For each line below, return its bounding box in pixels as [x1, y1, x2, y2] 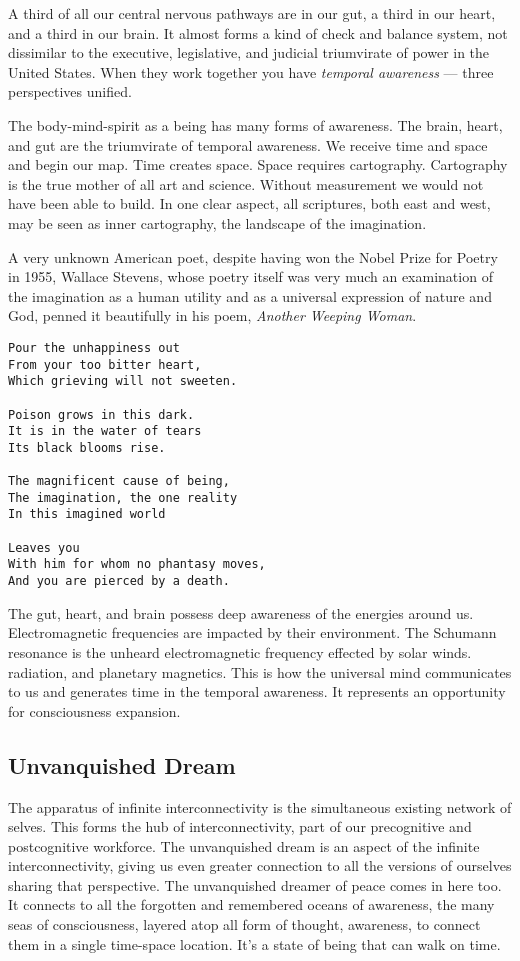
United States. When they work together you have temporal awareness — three [8, 61, 494, 82]
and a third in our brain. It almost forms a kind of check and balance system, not [8, 22, 508, 43]
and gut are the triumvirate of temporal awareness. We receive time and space [8, 134, 488, 155]
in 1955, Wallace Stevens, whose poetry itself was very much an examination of [8, 266, 493, 287]
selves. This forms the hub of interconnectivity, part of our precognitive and [8, 816, 472, 837]
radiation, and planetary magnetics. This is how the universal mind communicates [8, 661, 512, 682]
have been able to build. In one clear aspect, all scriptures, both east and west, [8, 193, 491, 214]
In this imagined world [8, 507, 166, 522]
